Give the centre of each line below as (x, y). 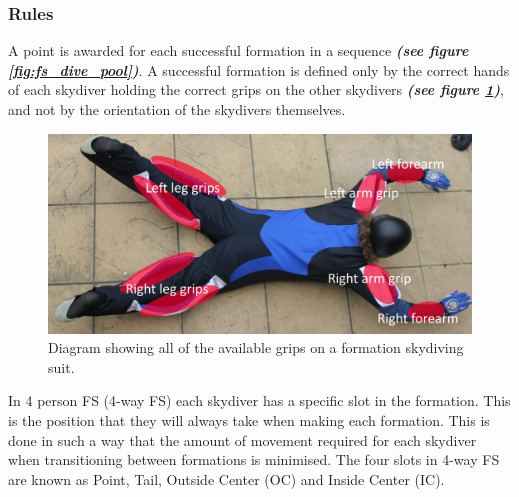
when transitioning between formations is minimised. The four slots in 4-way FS (254, 459)
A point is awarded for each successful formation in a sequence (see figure (238, 50)
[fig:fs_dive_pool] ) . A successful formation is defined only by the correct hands (259, 69)
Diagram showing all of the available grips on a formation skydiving (256, 347)
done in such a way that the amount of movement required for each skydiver (242, 439)
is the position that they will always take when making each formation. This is (249, 419)
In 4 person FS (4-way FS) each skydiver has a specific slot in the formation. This (259, 400)
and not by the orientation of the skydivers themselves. (177, 109)
